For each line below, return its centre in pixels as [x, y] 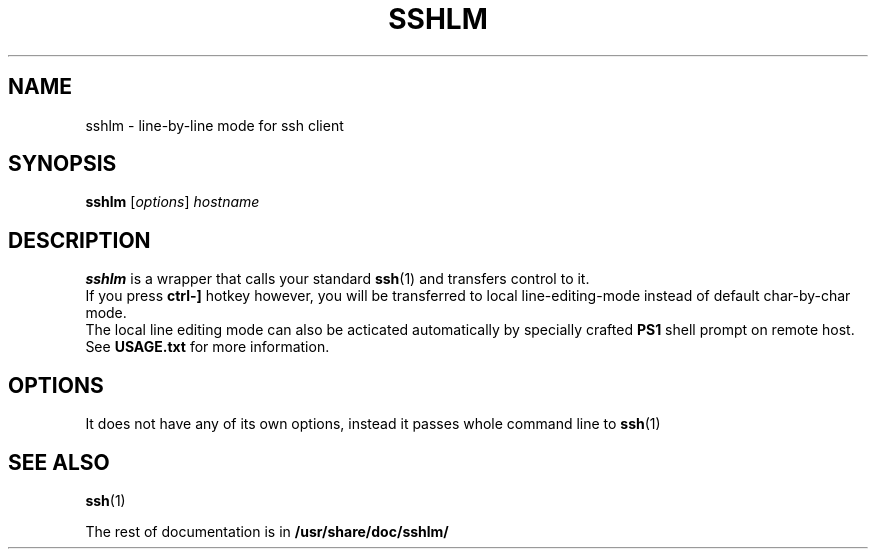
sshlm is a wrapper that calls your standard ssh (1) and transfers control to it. [337, 279]
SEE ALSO [59, 462]
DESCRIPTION [79, 240]
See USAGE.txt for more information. [207, 347]
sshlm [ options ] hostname [172, 202]
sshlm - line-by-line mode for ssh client [214, 125]
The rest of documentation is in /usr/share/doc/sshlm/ [267, 531]
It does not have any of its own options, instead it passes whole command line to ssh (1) [373, 424]
